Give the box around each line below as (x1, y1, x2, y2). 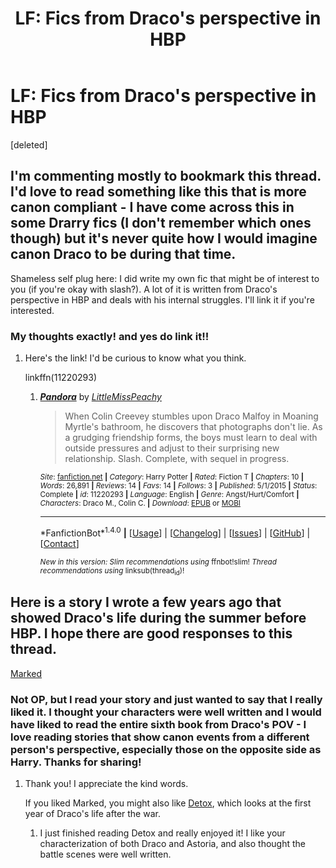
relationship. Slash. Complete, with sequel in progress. (64, 453, 290, 465)
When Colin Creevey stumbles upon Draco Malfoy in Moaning (64, 410, 319, 422)
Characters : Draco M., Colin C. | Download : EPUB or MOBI (39, 498, 241, 509)
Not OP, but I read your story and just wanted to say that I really (10, 692, 323, 706)
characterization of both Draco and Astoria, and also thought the (39, 838, 306, 850)
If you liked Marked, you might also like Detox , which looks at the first (24, 797, 312, 809)
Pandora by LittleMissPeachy (39, 391, 162, 403)
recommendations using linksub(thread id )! (39, 565, 185, 577)
